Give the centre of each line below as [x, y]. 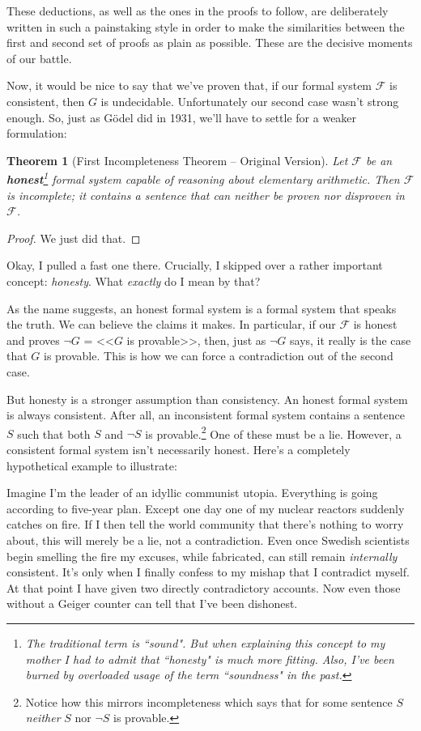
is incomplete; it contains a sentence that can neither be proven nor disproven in [206, 195]
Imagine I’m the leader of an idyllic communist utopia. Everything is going [192, 493]
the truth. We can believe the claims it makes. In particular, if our [171, 324]
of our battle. [39, 58]
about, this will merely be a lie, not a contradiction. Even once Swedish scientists [208, 540]
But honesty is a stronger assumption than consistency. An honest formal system [207, 399]
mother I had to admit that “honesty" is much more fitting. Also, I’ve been [210, 659]
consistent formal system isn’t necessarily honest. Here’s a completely [179, 449]
